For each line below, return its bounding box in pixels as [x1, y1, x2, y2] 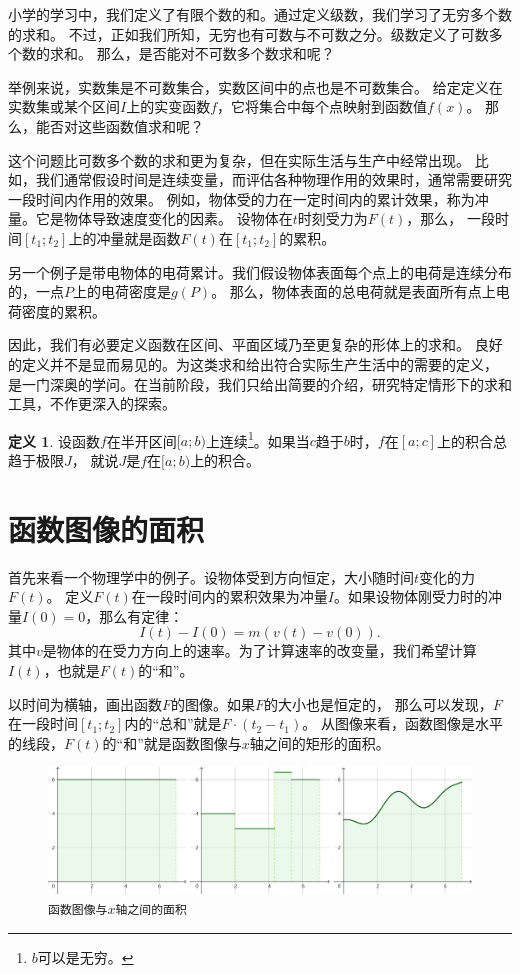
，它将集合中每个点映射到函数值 [217, 96, 428, 117]
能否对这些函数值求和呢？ [35, 115, 204, 136]
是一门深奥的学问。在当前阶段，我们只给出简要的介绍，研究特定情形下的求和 [8, 373, 512, 394]
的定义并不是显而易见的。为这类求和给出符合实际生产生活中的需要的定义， [8, 353, 498, 374]
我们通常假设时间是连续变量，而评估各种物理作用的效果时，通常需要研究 [35, 169, 512, 190]
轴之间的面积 [115, 903, 187, 918]
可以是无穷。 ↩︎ [37, 946, 134, 967]
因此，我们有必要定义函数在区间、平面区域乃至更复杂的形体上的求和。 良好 [8, 334, 503, 355]
